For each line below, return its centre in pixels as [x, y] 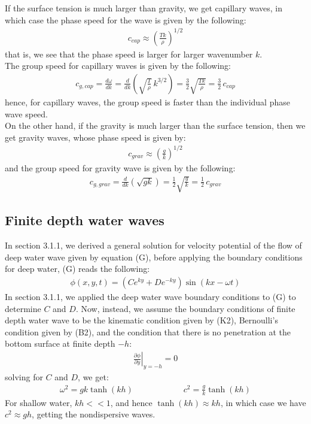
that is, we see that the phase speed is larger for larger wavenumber [129, 54]
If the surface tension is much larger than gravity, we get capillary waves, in [144, 8]
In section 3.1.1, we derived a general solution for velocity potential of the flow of [153, 245]
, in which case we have [263, 402]
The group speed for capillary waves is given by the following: [118, 66]
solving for [24, 376]
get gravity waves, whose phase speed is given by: [95, 137]
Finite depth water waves [85, 220]
